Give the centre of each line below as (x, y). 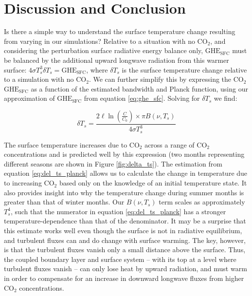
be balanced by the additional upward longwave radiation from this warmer (117, 60)
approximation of (29, 98)
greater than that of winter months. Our (64, 202)
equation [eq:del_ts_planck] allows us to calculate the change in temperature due (126, 173)
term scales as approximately (202, 202)
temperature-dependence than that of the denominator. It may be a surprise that (125, 221)
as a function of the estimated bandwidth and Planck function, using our (139, 88)
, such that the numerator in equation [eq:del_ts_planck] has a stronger (118, 211)
